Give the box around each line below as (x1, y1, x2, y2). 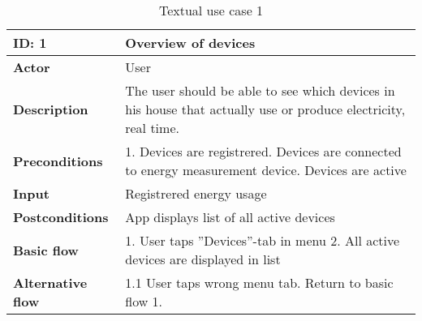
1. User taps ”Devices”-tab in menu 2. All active (125, 231, 400, 250)
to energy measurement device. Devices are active (125, 160, 407, 179)
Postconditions (13, 208, 109, 226)
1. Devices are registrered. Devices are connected (125, 142, 402, 160)
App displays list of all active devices (125, 208, 335, 226)
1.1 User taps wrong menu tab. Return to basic (125, 273, 394, 292)
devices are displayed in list (125, 250, 281, 268)
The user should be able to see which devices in (125, 81, 395, 100)
